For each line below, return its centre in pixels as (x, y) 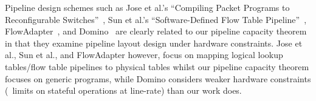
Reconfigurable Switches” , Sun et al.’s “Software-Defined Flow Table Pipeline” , (156, 19)
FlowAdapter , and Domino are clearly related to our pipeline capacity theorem (156, 31)
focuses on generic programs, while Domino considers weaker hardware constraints (158, 78)
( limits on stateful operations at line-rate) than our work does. (123, 90)
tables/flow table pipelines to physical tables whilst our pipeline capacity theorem (157, 66)
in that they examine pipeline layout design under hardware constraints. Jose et (154, 43)
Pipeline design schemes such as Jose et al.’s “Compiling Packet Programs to (147, 7)
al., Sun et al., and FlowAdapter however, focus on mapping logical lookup (144, 55)
